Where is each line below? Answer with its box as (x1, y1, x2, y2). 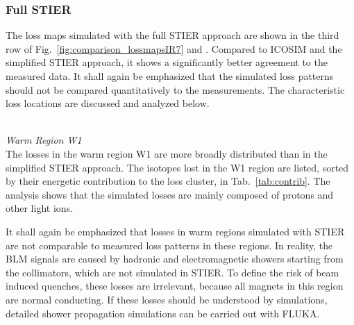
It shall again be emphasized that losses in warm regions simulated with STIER (6, 224, 345, 238)
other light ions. (6, 201, 73, 215)
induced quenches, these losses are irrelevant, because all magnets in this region (6, 278, 344, 293)
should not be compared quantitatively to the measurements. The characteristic (6, 82, 345, 97)
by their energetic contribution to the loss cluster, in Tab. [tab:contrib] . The (6, 174, 330, 188)
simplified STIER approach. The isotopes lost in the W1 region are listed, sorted (6, 160, 349, 174)
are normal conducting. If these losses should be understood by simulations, (6, 292, 328, 306)
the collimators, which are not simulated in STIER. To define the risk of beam (6, 265, 339, 279)
